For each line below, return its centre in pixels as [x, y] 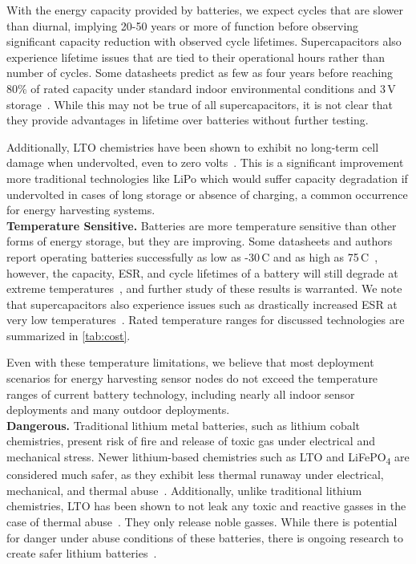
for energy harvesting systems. [81, 210]
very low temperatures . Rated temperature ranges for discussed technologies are [206, 320]
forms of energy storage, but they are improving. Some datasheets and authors [200, 241]
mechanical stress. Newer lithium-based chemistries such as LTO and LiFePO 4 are [208, 458]
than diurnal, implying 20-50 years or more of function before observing [183, 25]
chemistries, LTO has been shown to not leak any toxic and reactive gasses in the [206, 506]
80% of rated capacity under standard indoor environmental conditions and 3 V [201, 88]
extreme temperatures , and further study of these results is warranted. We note [204, 288]
